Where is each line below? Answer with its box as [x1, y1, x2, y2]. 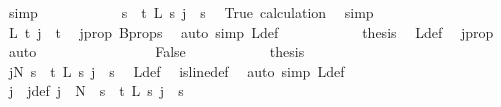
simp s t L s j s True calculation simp [8, 2, 374, 22]
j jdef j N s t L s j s [8, 80, 184, 101]
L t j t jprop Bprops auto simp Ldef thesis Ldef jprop [8, 21, 494, 42]
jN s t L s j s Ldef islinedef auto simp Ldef [8, 60, 345, 81]
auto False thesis [8, 41, 305, 62]
